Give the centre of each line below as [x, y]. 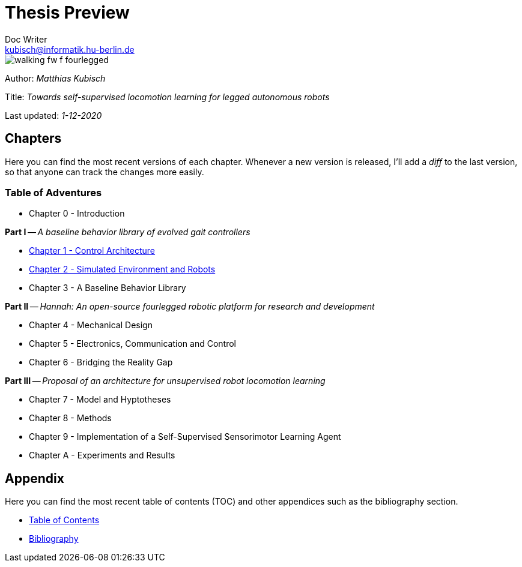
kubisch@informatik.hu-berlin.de [70, 49]
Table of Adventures [53, 192]
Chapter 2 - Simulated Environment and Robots [122, 269]
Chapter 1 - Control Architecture [92, 251]
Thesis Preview [67, 13]
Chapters [33, 139]
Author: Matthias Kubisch [55, 78]
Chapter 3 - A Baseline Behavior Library [108, 288]
